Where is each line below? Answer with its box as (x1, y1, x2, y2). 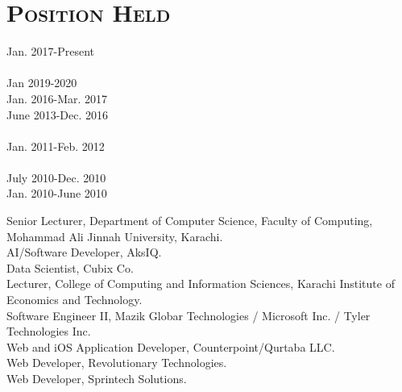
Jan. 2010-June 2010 (6, 185, 107, 202)
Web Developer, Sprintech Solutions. (6, 370, 187, 386)
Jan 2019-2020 (6, 74, 77, 91)
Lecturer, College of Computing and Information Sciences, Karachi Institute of (6, 275, 395, 292)
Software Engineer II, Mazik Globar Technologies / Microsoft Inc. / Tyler (6, 307, 371, 323)
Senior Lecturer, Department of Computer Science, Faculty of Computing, (6, 212, 373, 229)
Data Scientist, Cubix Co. (6, 259, 134, 276)
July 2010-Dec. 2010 (6, 169, 106, 186)
